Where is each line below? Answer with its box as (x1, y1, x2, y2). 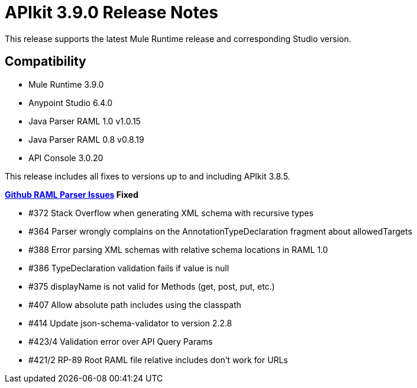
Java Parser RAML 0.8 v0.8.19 (28, 134, 144, 145)
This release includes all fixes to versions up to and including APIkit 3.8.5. (5, 171, 290, 181)
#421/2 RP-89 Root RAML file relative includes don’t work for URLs (28, 354, 288, 365)
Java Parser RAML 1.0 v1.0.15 (28, 116, 141, 126)
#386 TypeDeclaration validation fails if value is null (28, 262, 229, 273)
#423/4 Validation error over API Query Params (28, 336, 213, 347)
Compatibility (5, 54, 86, 69)
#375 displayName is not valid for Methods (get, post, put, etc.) (28, 281, 275, 291)
